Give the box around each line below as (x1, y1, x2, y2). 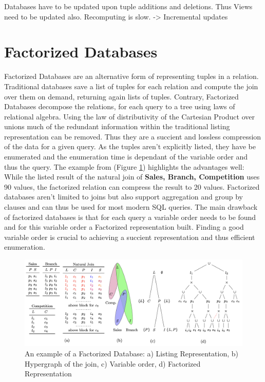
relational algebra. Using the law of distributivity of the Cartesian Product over (4, 111, 255, 122)
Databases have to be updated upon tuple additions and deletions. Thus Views (4, 1, 253, 11)
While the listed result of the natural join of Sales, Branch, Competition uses (4, 171, 260, 182)
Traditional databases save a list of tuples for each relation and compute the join (4, 81, 258, 91)
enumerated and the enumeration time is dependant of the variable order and (4, 151, 248, 162)
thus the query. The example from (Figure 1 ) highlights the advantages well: (4, 161, 244, 172)
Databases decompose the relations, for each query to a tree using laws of (4, 101, 235, 112)
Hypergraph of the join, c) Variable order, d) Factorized (25, 358, 201, 369)
